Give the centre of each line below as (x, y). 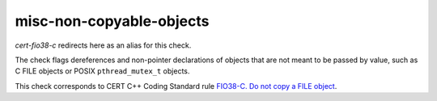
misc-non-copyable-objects (112, 21)
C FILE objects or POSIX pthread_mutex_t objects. (102, 71)
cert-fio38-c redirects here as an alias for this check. (103, 45)
